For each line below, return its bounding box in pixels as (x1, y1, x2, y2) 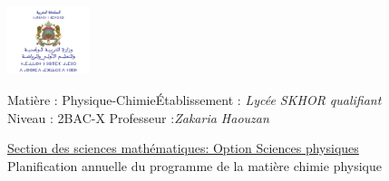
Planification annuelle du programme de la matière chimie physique (7, 156, 383, 175)
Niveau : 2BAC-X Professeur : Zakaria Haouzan (7, 108, 269, 127)
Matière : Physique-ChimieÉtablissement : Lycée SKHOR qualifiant (7, 90, 382, 110)
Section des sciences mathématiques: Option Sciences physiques (7, 138, 359, 157)
